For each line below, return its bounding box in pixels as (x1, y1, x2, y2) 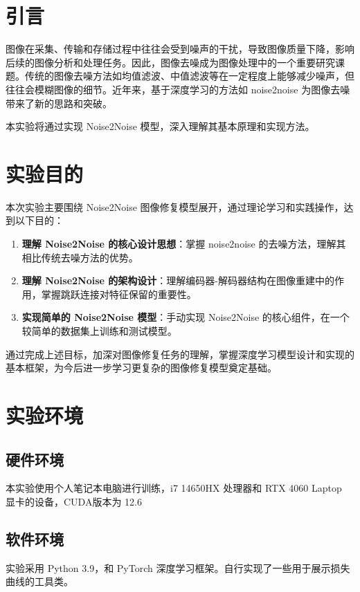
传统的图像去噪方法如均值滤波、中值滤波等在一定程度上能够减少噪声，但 (24, 68, 354, 83)
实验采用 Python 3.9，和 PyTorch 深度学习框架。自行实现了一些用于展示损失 (6, 560, 350, 575)
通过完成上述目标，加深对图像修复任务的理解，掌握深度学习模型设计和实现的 (6, 346, 354, 361)
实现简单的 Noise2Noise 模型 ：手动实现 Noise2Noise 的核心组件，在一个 (21, 310, 350, 324)
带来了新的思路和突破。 (6, 95, 112, 110)
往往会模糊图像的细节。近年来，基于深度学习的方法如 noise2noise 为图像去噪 (6, 82, 350, 96)
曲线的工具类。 (6, 574, 73, 589)
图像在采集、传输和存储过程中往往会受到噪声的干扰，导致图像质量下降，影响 (6, 41, 354, 56)
